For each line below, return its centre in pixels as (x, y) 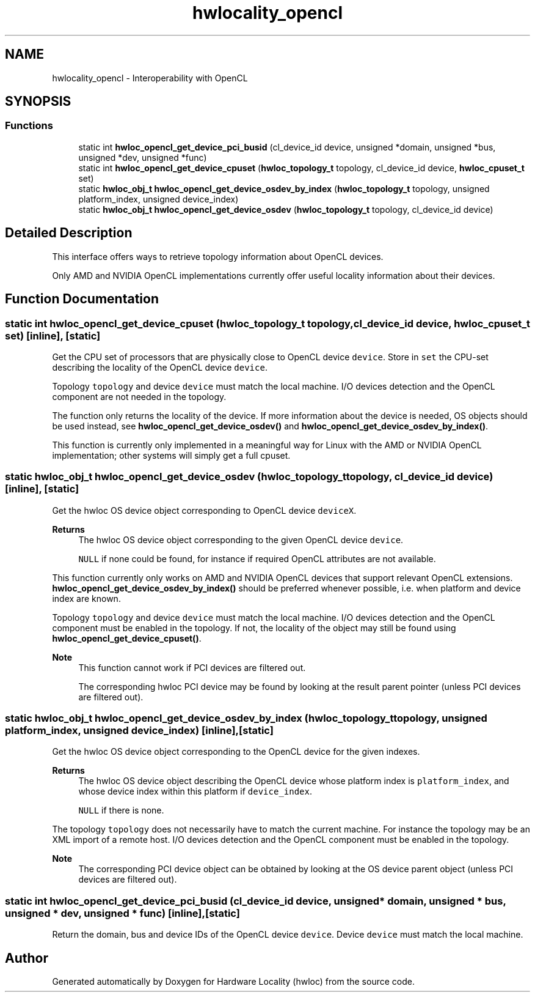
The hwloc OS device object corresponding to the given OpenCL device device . (241, 539)
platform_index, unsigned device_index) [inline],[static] (139, 730)
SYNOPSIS (38, 102)
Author (27, 958)
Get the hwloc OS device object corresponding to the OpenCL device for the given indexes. (236, 752)
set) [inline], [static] (53, 335)
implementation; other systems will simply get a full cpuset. (171, 455)
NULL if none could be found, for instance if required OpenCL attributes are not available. (257, 558)
